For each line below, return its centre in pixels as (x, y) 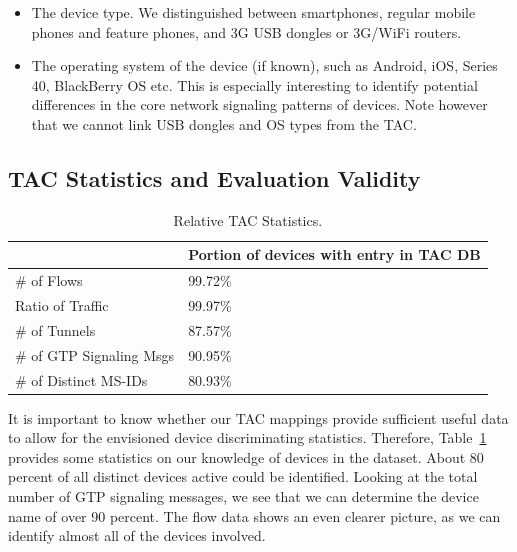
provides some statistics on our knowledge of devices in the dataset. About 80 (246, 456)
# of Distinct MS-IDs (81, 379)
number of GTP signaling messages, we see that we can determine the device (243, 496)
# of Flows (49, 280)
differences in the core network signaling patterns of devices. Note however (259, 104)
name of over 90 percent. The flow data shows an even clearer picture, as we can (254, 515)
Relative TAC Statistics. (248, 219)
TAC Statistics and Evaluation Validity (214, 177)
